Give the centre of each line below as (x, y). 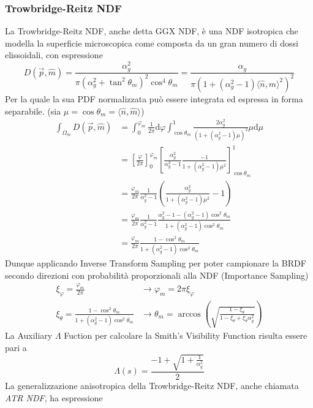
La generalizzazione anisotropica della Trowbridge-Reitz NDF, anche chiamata (152, 386)
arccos (189, 314)
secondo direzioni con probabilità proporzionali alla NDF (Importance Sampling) (157, 275)
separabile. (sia (33, 111)
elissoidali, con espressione (54, 55)
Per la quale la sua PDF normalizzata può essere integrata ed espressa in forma (154, 98)
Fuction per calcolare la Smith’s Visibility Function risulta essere (186, 335)
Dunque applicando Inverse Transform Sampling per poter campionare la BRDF (156, 263)
